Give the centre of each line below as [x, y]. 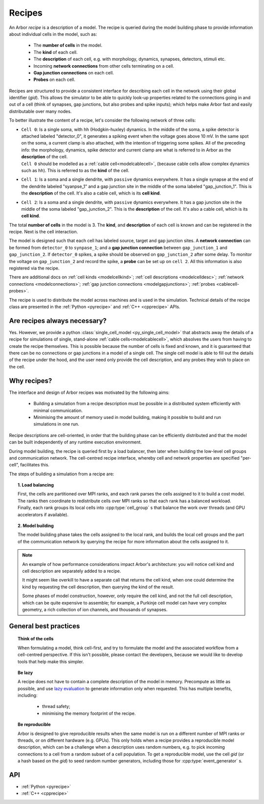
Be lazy [25, 672]
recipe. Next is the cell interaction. [44, 232]
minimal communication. [58, 410]
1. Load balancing [36, 485]
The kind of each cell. [55, 52]
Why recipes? [31, 380]
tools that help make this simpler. [51, 661]
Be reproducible [34, 725]
